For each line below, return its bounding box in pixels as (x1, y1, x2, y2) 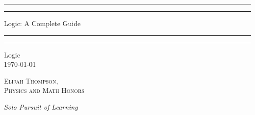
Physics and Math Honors (4, 85, 84, 95)
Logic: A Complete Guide (4, 18, 81, 28)
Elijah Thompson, (4, 75, 58, 86)
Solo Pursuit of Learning (4, 101, 78, 112)
